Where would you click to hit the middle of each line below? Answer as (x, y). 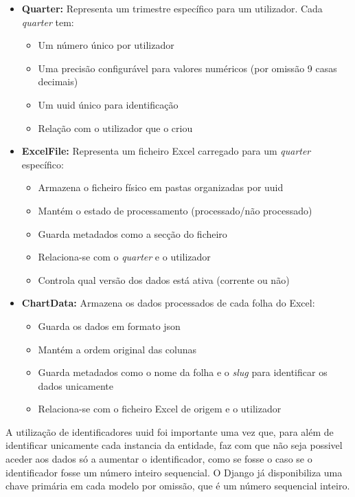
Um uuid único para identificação (108, 104)
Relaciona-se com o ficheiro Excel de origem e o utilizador (160, 409)
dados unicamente (76, 385)
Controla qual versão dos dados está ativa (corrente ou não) (164, 279)
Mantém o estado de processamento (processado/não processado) (175, 210)
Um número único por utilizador (106, 45)
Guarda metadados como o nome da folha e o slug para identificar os (183, 372)
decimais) (58, 81)
